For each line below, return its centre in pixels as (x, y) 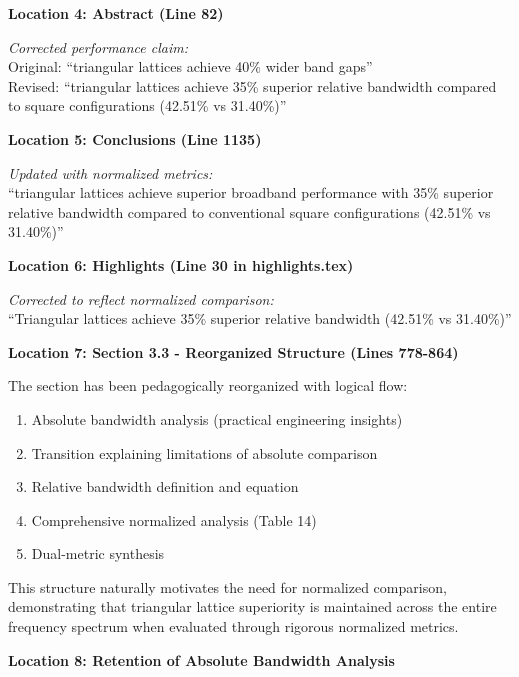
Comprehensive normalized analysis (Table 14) (174, 519)
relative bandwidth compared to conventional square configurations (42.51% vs (249, 211)
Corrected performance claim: (98, 46)
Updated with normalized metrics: (110, 172)
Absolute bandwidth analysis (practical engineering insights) (217, 418)
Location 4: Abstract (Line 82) (116, 13)
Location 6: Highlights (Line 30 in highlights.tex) (181, 264)
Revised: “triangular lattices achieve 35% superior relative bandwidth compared (252, 85)
